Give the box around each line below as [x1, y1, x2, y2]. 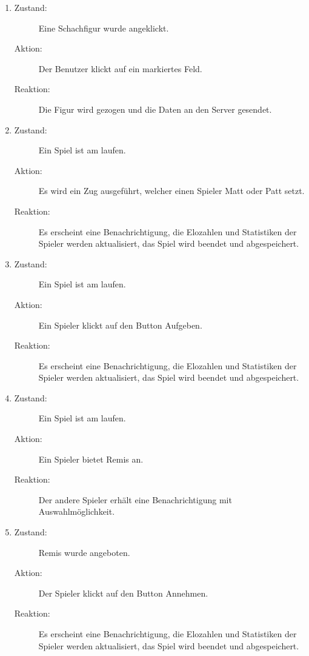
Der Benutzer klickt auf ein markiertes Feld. [38, 62, 202, 75]
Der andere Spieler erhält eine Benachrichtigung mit [38, 493, 232, 506]
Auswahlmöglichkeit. [38, 505, 115, 518]
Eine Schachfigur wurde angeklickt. [38, 21, 169, 34]
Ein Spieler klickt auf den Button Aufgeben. [38, 318, 202, 331]
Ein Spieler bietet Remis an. [38, 452, 144, 465]
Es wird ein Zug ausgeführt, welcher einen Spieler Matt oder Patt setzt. [38, 184, 305, 197]
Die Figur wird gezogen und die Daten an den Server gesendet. [38, 102, 272, 115]
